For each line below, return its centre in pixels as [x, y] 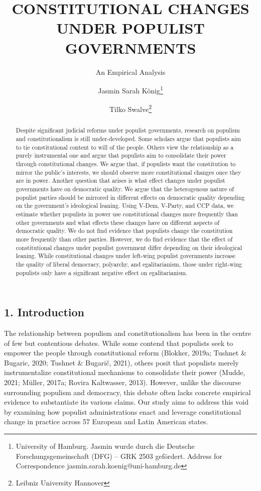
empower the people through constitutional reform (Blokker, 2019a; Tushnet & [125, 353]
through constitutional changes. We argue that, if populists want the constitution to [126, 164]
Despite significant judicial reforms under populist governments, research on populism [128, 130]
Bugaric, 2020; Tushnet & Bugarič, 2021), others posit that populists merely [121, 362]
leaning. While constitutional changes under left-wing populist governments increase [125, 256]
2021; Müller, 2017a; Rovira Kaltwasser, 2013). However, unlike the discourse [123, 382]
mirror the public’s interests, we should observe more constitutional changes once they [128, 172]
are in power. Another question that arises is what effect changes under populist [120, 180]
